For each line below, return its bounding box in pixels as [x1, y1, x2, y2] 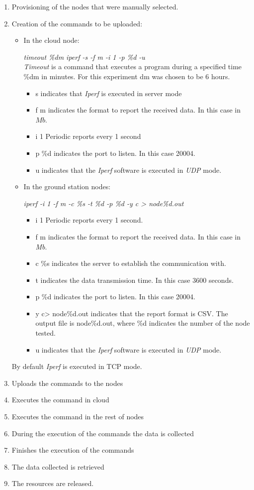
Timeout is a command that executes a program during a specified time [23, 61, 242, 72]
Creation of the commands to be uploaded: [11, 18, 143, 28]
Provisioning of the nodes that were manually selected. [11, 1, 178, 11]
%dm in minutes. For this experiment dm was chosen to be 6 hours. [23, 71, 230, 81]
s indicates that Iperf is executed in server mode [35, 88, 182, 98]
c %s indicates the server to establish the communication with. [35, 258, 226, 268]
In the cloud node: [23, 35, 80, 45]
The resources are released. [11, 478, 94, 489]
